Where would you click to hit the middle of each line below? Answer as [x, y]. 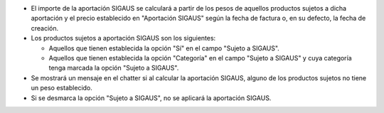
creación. [45, 28]
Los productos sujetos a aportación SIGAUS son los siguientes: [123, 38]
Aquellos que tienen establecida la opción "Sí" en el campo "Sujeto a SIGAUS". [164, 48]
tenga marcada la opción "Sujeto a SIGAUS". [114, 68]
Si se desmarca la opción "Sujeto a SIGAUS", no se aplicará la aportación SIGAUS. [151, 98]
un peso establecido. [62, 88]
